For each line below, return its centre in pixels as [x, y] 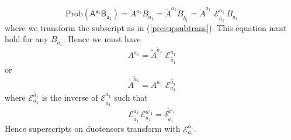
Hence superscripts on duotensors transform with [93, 129]
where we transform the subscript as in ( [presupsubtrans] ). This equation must [146, 27]
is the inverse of [70, 97]
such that [131, 97]
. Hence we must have [102, 39]
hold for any [27, 39]
